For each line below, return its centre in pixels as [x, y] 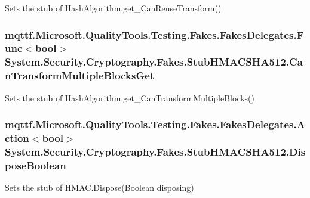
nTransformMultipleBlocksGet [80, 75]
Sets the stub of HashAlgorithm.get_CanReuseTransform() [113, 8]
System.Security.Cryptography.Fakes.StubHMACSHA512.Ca [154, 62]
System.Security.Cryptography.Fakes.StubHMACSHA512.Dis [155, 151]
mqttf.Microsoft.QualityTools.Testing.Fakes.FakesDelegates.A [155, 124]
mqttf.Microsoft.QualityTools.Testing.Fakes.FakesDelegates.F [154, 34]
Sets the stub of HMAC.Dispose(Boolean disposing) [99, 188]
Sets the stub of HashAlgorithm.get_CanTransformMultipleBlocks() [130, 98]
